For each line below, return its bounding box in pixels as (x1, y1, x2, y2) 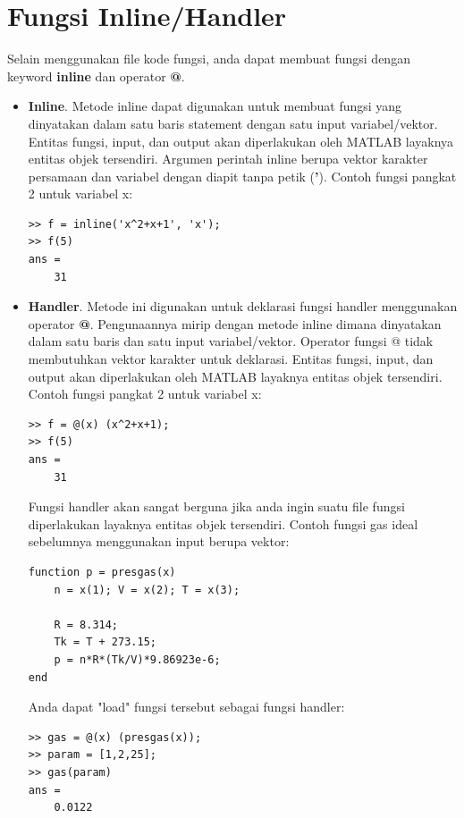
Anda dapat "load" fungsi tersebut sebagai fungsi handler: (28, 697, 345, 716)
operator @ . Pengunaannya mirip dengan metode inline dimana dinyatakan (28, 314, 442, 333)
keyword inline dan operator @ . (7, 66, 185, 85)
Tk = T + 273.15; (54, 636, 156, 649)
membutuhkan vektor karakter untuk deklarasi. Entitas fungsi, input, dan (28, 350, 434, 368)
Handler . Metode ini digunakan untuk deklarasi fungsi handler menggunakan (28, 297, 458, 316)
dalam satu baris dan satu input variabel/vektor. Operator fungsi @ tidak (28, 332, 434, 350)
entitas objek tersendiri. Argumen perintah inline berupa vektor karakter (28, 149, 428, 168)
